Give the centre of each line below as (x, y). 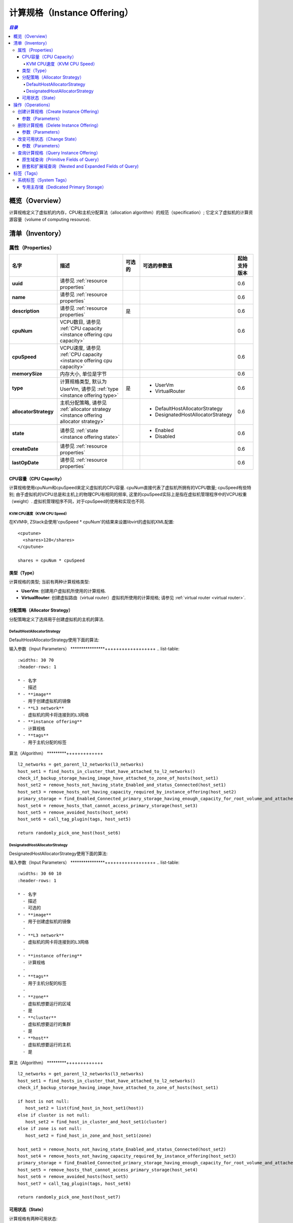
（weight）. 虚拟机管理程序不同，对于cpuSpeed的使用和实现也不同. (77, 501)
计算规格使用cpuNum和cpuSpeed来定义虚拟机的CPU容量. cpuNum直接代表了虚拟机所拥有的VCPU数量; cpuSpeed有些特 (130, 487)
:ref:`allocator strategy (85, 409)
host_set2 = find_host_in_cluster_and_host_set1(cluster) (96, 1122)
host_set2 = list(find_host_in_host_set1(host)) (84, 1108)
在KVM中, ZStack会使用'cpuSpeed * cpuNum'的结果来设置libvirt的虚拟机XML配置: (92, 522)
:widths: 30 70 (36, 660)
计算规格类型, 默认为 (83, 382)
